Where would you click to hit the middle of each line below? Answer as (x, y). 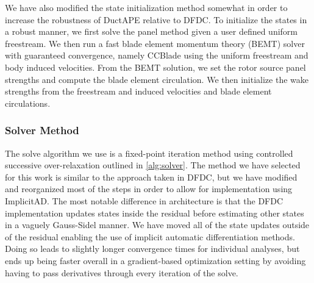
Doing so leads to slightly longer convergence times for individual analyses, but (152, 249)
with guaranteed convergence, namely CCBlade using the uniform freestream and (157, 55)
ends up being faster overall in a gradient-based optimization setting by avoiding (155, 260)
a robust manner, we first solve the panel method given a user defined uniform (152, 31)
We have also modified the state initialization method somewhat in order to (146, 7)
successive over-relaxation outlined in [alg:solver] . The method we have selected (153, 165)
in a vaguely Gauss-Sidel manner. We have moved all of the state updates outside (157, 225)
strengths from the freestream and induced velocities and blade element (138, 91)
